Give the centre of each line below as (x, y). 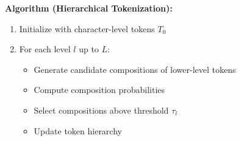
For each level (45, 49)
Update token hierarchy (78, 130)
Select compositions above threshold (101, 110)
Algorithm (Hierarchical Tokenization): (89, 8)
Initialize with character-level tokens (87, 28)
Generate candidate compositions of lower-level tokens (135, 69)
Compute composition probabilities (99, 90)
